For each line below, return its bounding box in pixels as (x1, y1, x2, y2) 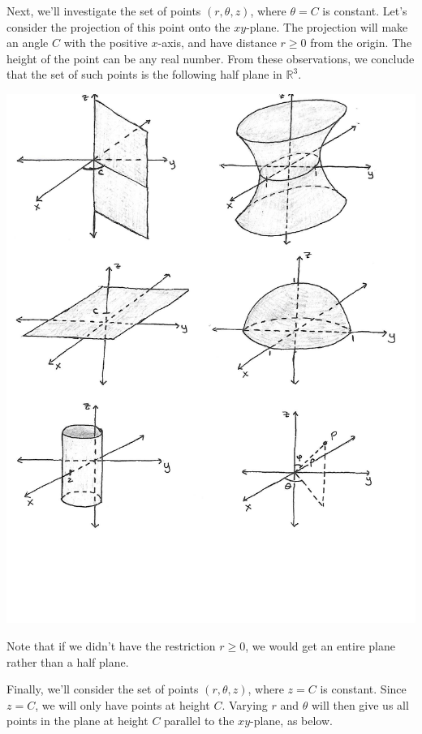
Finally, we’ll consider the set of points (6, 680, 199, 698)
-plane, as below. (250, 712, 333, 729)
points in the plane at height (6, 712, 149, 729)
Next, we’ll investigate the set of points (6, 2, 201, 19)
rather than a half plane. (6, 653, 129, 670)
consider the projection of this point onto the (6, 18, 230, 35)
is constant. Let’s (322, 2, 407, 19)
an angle (6, 34, 49, 51)
